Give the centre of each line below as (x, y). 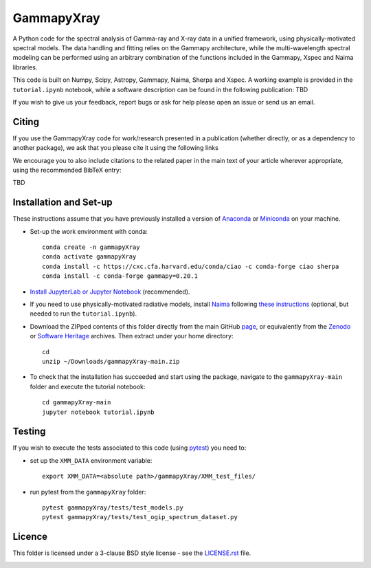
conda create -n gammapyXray (91, 247)
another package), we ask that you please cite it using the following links (116, 148)
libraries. (25, 67)
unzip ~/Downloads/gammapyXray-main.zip (111, 361)
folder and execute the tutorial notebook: (88, 386)
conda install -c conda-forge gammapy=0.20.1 (120, 276)
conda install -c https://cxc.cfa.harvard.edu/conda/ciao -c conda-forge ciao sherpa (191, 266)
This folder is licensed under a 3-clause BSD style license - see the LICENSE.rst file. (132, 553)
